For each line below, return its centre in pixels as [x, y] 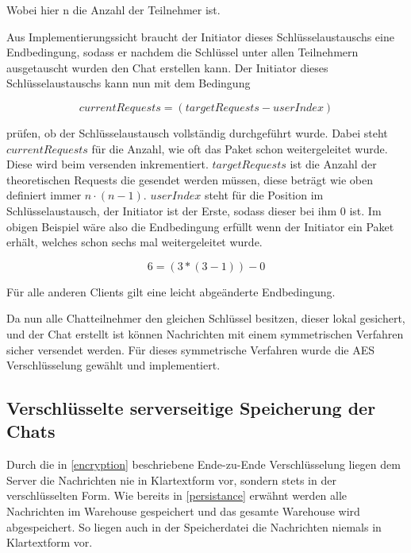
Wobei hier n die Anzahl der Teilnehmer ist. [113, 10]
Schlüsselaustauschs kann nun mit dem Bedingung [129, 83]
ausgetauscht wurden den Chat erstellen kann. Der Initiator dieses [167, 67]
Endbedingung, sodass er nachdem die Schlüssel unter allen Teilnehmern [182, 52]
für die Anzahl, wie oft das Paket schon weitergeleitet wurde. [240, 148]
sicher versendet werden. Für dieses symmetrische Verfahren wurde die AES [191, 349]
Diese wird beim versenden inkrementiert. [108, 164]
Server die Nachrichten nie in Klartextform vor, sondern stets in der [171, 480]
